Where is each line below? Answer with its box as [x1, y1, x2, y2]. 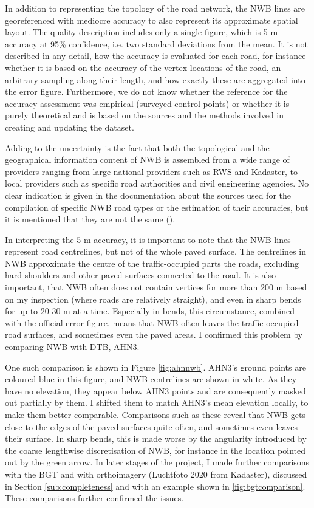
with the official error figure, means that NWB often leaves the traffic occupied [5, 316, 299, 329]
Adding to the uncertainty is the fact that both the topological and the [5, 141, 270, 154]
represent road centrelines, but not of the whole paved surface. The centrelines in [5, 245, 306, 258]
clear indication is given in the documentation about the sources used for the [5, 188, 291, 201]
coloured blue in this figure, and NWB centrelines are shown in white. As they [5, 372, 297, 385]
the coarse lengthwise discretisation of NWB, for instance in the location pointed [5, 444, 305, 456]
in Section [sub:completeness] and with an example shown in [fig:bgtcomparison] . [5, 479, 305, 492]
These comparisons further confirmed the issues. [5, 492, 184, 504]
